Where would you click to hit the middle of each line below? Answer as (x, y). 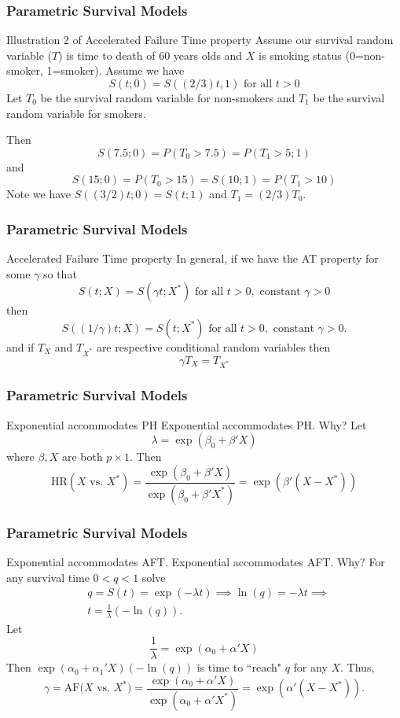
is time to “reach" (239, 667)
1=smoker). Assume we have (116, 70)
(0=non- (365, 55)
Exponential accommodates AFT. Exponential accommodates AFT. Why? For (196, 561)
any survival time (48, 577)
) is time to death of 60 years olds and (150, 55)
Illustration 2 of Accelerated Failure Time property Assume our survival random (200, 40)
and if (20, 346)
